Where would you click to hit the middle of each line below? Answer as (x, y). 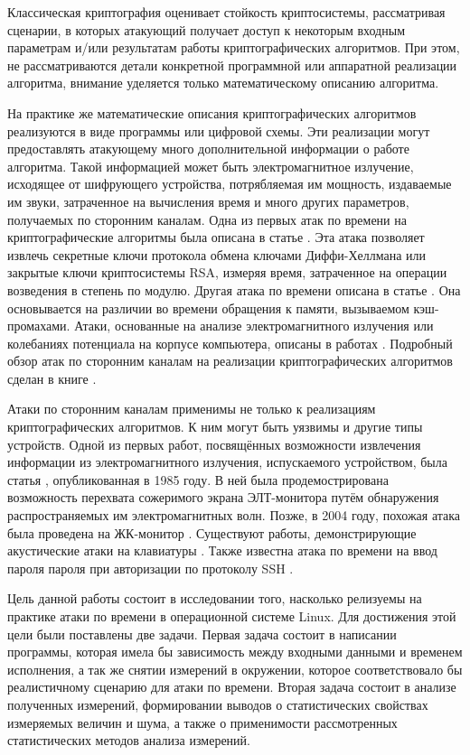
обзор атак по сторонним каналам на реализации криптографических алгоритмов (230, 361)
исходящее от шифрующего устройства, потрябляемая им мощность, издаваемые (230, 184)
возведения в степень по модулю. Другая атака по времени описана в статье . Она (234, 289)
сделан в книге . (52, 378)
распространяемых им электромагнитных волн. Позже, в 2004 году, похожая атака (234, 515)
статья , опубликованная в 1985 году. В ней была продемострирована (198, 479)
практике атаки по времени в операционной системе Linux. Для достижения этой (232, 616)
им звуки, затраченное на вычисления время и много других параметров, (208, 201)
